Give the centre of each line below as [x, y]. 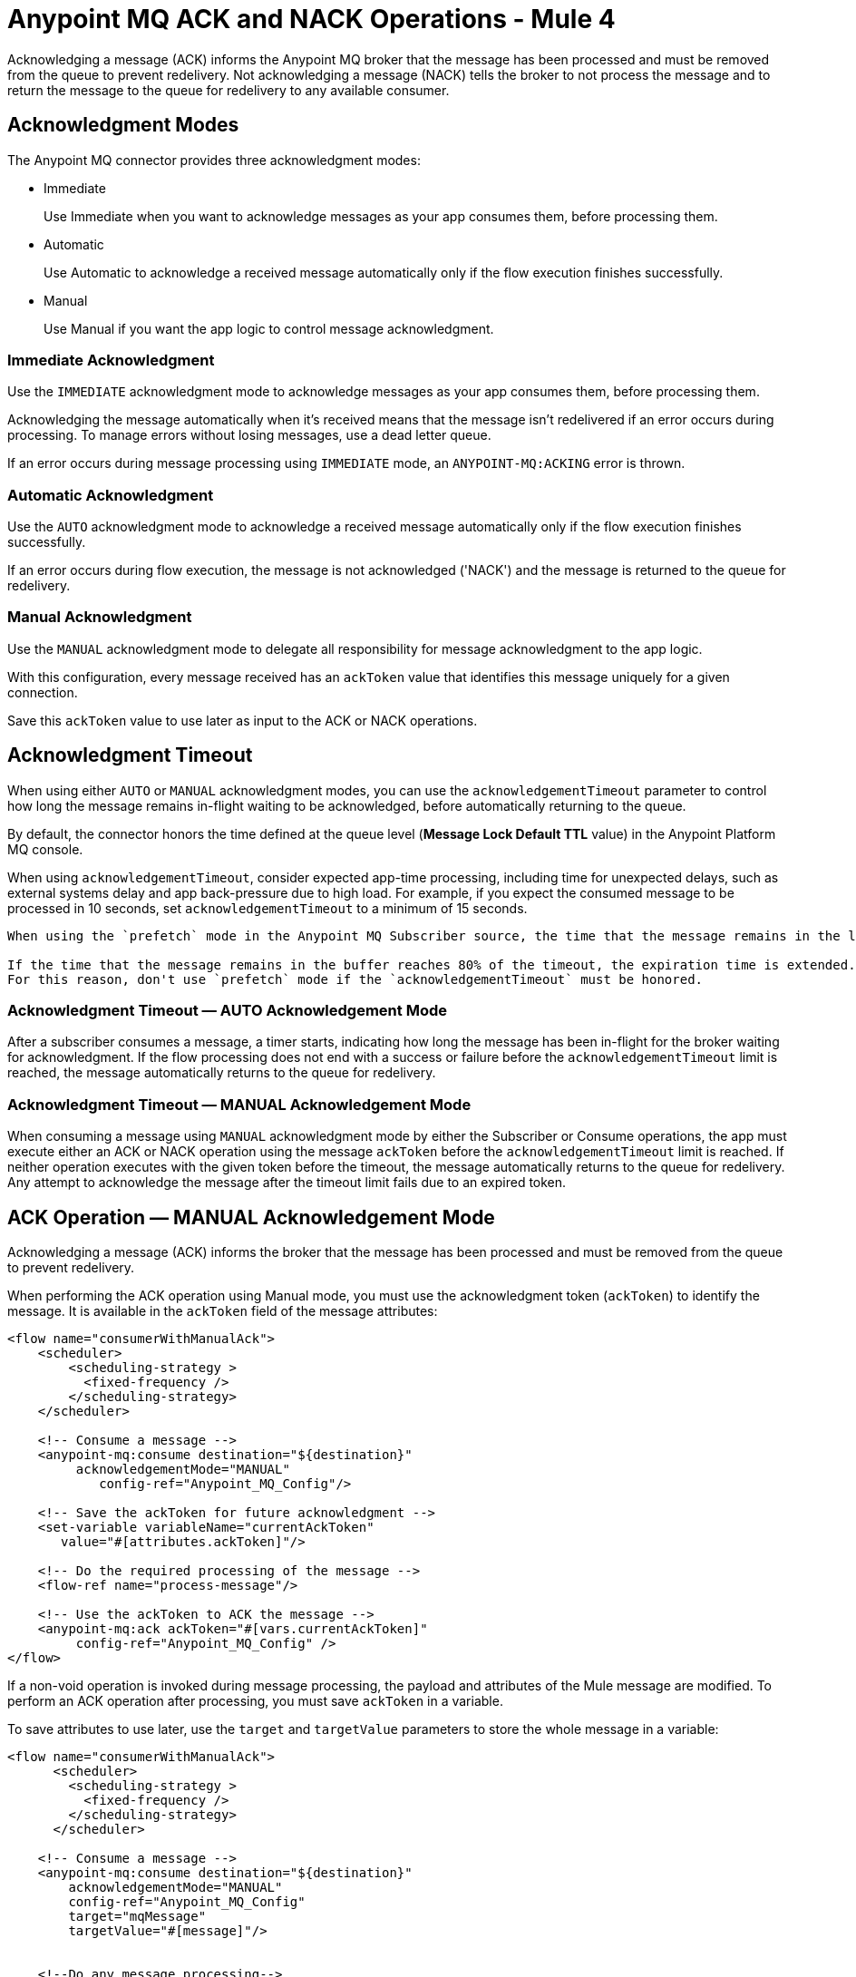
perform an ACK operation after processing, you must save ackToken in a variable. [255, 1701]
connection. [43, 692]
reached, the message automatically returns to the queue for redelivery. [222, 1073]
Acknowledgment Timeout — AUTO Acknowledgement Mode [227, 1011]
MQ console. [45, 849]
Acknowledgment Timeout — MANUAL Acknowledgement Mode [239, 1104]
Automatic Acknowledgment [111, 495]
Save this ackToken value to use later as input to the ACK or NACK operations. [243, 720]
